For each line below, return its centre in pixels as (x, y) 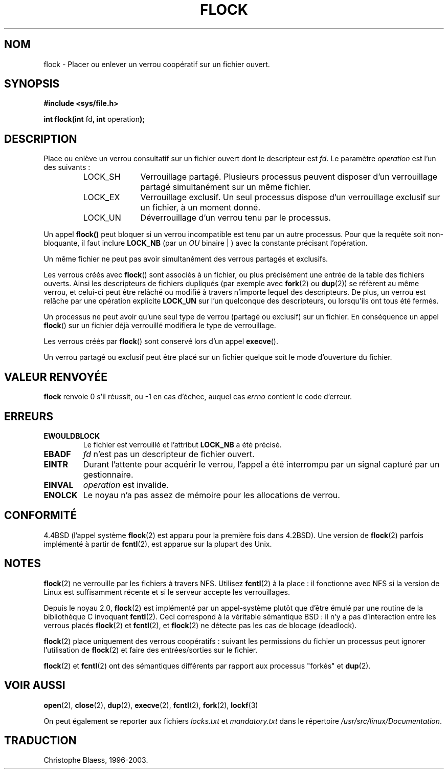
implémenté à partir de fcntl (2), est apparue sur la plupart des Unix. (158, 544)
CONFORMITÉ (41, 516)
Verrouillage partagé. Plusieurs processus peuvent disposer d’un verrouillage (289, 177)
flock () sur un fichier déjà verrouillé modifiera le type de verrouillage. (160, 326)
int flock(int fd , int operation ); (94, 119)
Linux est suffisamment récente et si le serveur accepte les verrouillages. (167, 592)
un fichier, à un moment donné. (200, 208)
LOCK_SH (102, 177)
